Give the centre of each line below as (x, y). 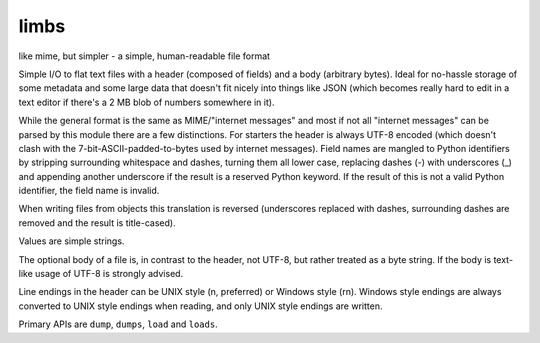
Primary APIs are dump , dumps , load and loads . (118, 324)
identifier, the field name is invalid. (89, 191)
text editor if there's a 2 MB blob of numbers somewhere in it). (146, 102)
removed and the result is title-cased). (97, 222)
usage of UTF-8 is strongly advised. (109, 274)
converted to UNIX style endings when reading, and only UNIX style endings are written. (200, 306)
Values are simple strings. (71, 241)
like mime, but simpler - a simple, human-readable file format (144, 56)
